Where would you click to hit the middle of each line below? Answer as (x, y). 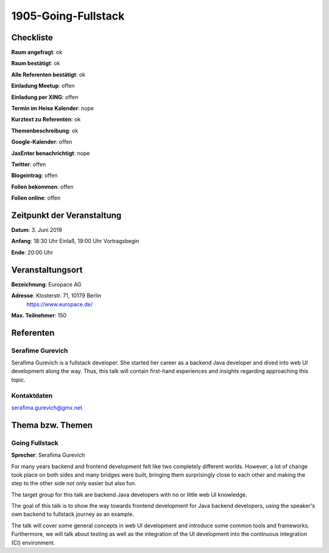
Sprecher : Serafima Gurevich (48, 455)
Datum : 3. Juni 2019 (37, 230)
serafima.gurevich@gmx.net (47, 407)
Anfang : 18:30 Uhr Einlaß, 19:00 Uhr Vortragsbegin (75, 241)
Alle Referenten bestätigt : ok (48, 74)
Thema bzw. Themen (52, 425)
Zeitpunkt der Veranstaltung (66, 215)
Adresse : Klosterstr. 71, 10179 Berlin (56, 295)
